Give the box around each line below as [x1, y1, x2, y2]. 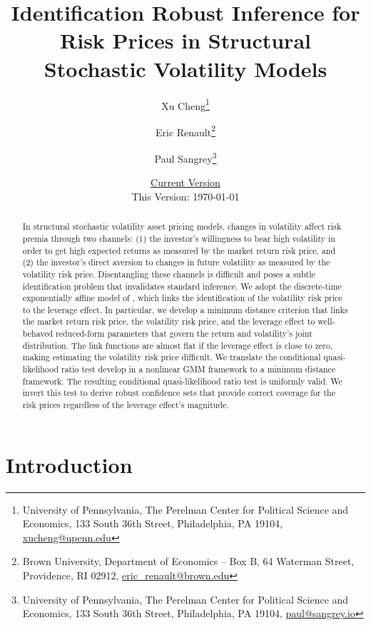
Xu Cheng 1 [161, 96, 210, 113]
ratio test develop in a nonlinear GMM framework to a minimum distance [61, 363, 336, 375]
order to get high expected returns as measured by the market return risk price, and [22, 244, 336, 256]
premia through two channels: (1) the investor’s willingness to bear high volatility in [22, 232, 335, 244]
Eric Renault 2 [155, 122, 216, 139]
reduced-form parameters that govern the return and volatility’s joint [56, 327, 312, 340]
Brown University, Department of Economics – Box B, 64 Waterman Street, [22, 554, 355, 569]
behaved [22, 327, 54, 340]
